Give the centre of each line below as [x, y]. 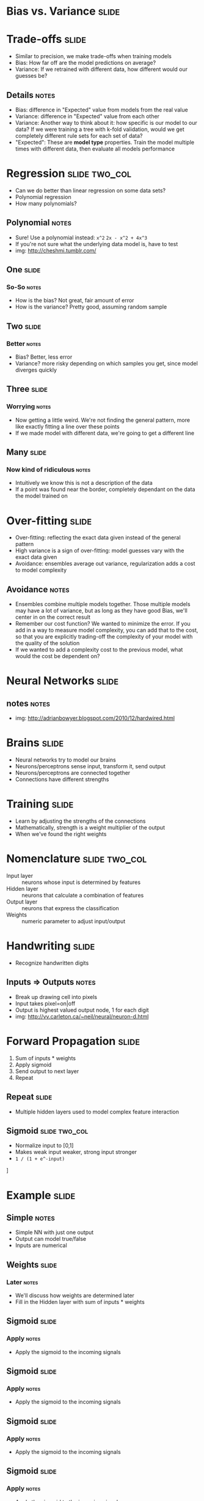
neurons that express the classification [70, 908]
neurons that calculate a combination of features [83, 895]
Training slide [40, 804]
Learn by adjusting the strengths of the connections [80, 821]
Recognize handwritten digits [52, 963]
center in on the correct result [53, 617]
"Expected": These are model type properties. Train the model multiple [104, 142]
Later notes [22, 1282]
